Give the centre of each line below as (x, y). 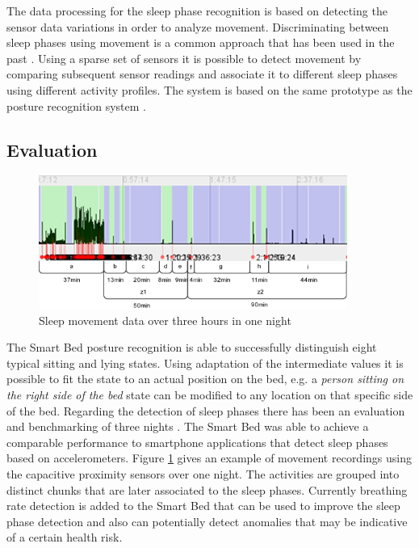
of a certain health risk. (65, 537)
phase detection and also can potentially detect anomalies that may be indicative (207, 521)
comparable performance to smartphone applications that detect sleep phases (197, 442)
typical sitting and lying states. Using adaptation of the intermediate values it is (205, 363)
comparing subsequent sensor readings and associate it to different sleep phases (202, 74)
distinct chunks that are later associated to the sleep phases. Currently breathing (207, 489)
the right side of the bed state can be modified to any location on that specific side (210, 395)
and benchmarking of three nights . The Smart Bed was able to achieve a (188, 426)
